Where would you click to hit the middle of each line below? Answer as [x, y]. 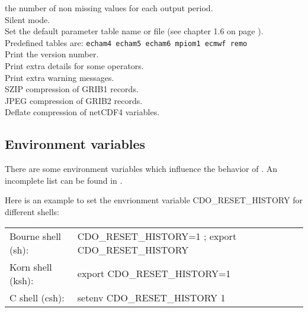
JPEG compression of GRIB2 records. [74, 100]
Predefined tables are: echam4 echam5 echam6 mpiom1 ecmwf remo [126, 42]
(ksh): [22, 280]
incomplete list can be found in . [64, 180]
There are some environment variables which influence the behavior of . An [141, 169]
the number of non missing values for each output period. [109, 8]
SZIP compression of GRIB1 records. [72, 89]
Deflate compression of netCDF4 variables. [82, 112]
